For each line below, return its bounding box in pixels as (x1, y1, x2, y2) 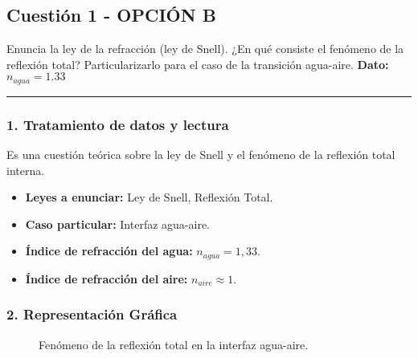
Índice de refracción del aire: (25, 270, 188, 287)
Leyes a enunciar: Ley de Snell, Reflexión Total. (25, 189, 273, 205)
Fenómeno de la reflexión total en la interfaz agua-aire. (39, 336, 309, 352)
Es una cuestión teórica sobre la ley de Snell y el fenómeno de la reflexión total (6, 146, 395, 163)
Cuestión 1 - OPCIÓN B (6, 2, 216, 27)
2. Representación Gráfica (6, 304, 178, 324)
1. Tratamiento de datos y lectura (6, 114, 229, 134)
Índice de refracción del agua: (25, 242, 193, 259)
